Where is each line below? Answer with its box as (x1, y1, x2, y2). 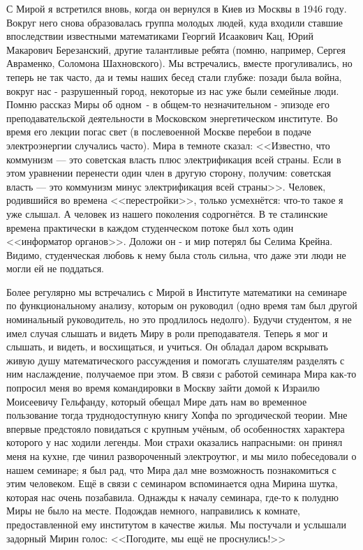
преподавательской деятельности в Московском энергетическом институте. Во (6, 110, 338, 125)
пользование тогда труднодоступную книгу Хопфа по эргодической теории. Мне (6, 408, 348, 422)
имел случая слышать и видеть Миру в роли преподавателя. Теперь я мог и (6, 325, 328, 340)
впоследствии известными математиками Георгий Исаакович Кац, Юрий (6, 29, 313, 43)
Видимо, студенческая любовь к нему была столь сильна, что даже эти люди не (6, 247, 346, 262)
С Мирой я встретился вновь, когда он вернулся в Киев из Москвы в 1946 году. (6, 1, 347, 15)
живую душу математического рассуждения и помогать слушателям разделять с (6, 352, 345, 367)
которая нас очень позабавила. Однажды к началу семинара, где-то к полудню (6, 489, 339, 504)
